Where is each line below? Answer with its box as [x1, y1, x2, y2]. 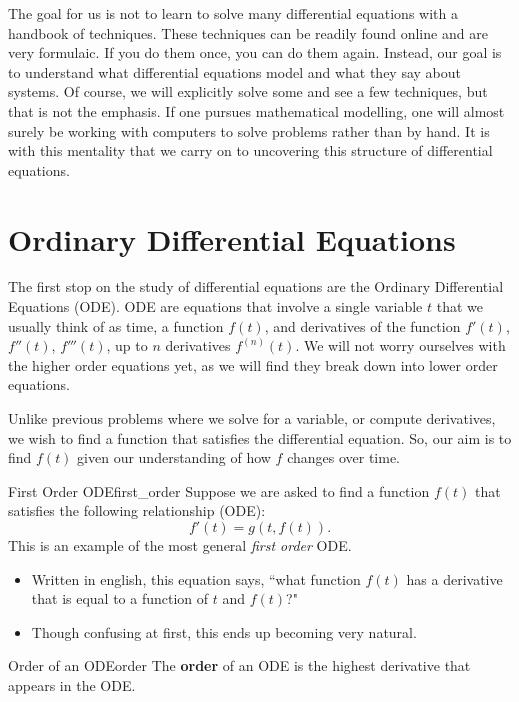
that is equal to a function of [31, 588, 209, 609]
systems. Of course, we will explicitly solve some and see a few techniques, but [8, 81, 488, 102]
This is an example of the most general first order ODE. [8, 535, 352, 555]
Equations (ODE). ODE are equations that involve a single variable [8, 296, 423, 317]
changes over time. [287, 447, 401, 468]
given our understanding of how [77, 447, 271, 468]
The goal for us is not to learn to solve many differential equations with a [8, 3, 458, 23]
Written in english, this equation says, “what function [31, 568, 361, 589]
